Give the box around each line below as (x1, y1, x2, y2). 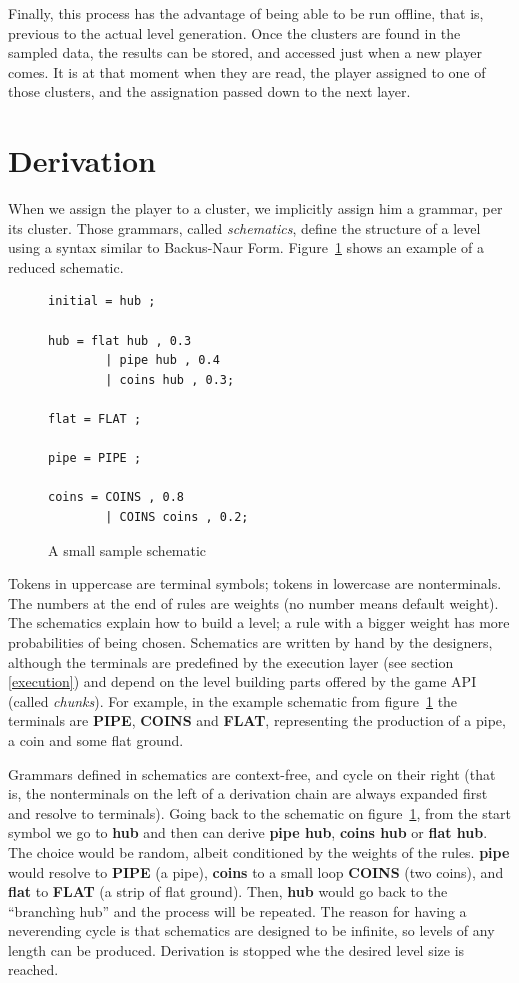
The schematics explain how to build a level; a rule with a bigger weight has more (8, 612, 510, 633)
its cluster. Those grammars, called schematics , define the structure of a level (8, 217, 481, 238)
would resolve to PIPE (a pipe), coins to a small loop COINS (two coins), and (8, 861, 504, 882)
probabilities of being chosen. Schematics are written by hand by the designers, (8, 631, 493, 652)
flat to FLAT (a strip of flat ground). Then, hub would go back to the (8, 881, 448, 902)
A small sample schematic (48, 539, 207, 560)
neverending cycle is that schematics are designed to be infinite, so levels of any (8, 920, 495, 941)
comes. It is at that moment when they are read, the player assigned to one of (8, 61, 486, 82)
